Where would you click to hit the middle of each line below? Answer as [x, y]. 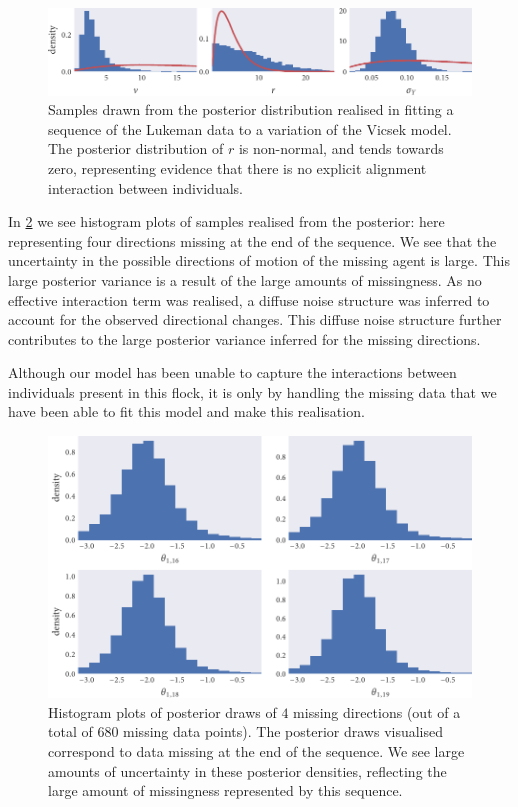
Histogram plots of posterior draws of [162, 711]
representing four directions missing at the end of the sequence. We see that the [252, 240]
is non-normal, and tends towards [341, 148]
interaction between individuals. [145, 187]
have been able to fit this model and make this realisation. [186, 411]
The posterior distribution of [136, 148]
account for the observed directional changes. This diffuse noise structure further [255, 319]
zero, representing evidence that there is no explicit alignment [237, 167]
